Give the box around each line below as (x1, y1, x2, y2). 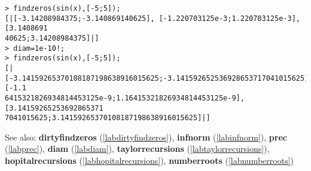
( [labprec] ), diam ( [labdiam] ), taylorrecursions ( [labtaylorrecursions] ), (5, 142, 270, 155)
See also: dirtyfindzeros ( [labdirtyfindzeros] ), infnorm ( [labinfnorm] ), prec (5, 130, 287, 143)
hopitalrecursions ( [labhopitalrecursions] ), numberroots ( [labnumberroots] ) (5, 154, 294, 167)
